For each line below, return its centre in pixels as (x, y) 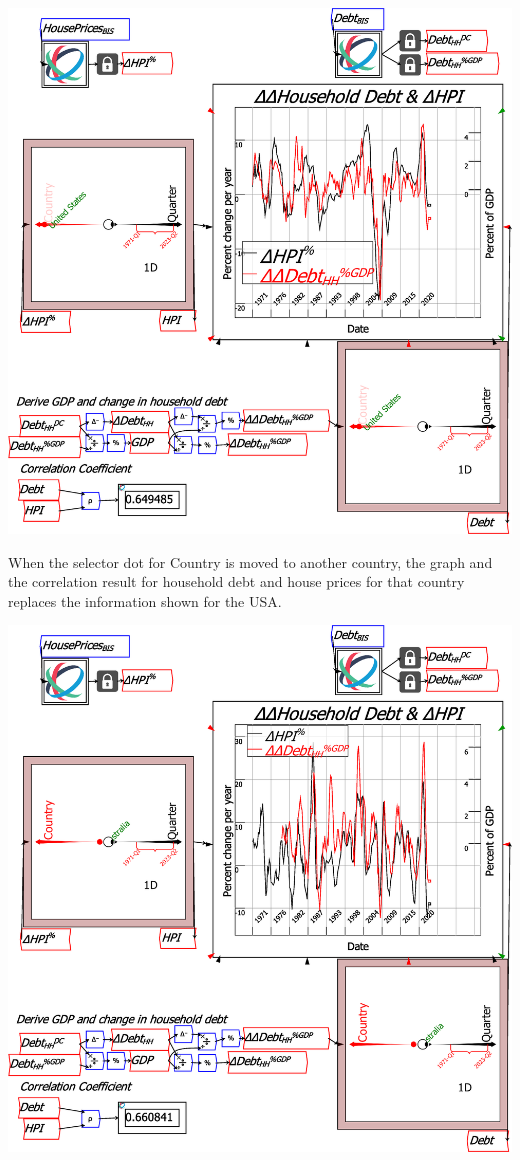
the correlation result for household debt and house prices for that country (236, 581)
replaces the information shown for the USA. (145, 600)
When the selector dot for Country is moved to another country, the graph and (250, 561)
